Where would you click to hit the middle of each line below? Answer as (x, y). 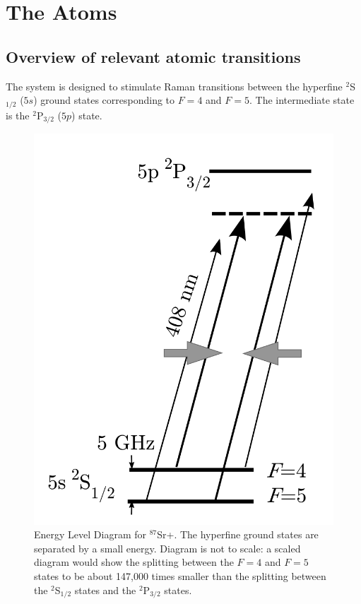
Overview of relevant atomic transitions (153, 56)
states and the (105, 590)
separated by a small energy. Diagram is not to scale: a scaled (167, 548)
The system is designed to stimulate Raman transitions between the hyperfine (174, 86)
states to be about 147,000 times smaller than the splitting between (180, 576)
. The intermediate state (302, 100)
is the (18, 115)
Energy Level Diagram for (90, 534)
